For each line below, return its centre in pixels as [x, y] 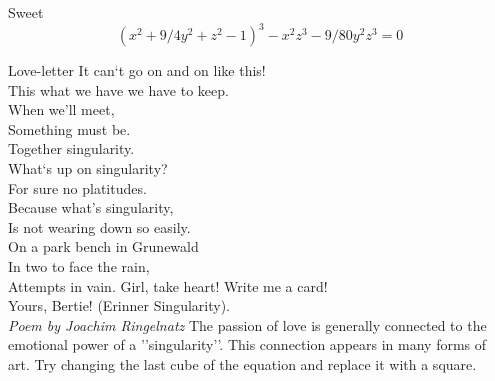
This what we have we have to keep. [118, 89]
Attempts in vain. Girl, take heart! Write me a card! [168, 285]
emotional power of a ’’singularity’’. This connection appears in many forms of [247, 344]
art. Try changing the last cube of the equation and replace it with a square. [242, 364]
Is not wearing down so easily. [99, 226]
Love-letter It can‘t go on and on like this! [137, 70]
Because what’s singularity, [91, 207]
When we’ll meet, [61, 109]
